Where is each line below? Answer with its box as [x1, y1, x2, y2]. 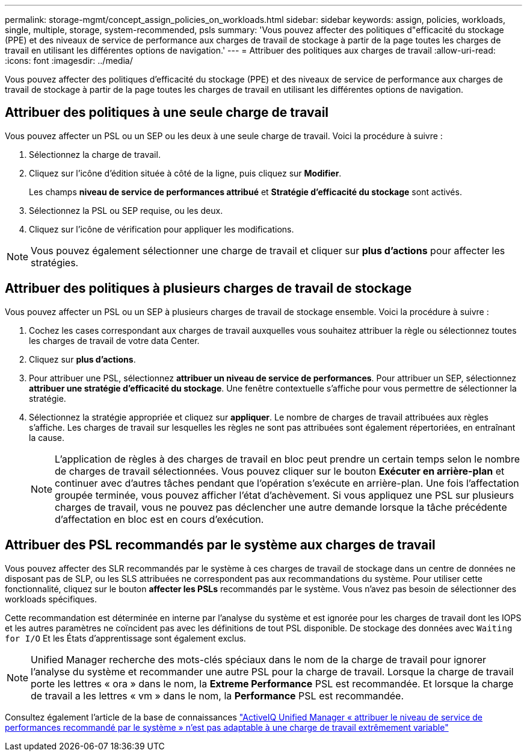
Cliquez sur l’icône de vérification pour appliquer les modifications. [29, 223, 294, 234]
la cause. [29, 432, 65, 443]
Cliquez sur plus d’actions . [29, 354, 136, 364]
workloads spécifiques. [5, 593, 97, 604]
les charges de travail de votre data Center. [29, 335, 200, 346]
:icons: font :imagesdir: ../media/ [5, 55, 133, 66]
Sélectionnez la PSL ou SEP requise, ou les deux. [29, 205, 223, 216]
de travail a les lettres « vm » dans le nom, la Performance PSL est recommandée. [31, 689, 404, 702]
